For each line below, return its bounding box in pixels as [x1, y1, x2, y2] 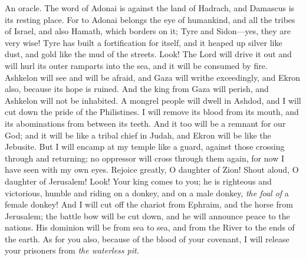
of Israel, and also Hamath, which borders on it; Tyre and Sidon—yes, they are [5, 25, 291, 37]
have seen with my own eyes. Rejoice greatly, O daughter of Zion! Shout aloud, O [5, 163, 299, 176]
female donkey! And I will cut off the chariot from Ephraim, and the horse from [5, 198, 293, 210]
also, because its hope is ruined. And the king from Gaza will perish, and [5, 83, 269, 95]
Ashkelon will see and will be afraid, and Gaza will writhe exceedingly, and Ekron [5, 71, 301, 83]
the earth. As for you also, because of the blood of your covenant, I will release [5, 232, 289, 245]
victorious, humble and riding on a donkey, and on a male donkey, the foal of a [5, 186, 289, 199]
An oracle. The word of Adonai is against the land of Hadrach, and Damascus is [5, 2, 295, 14]
